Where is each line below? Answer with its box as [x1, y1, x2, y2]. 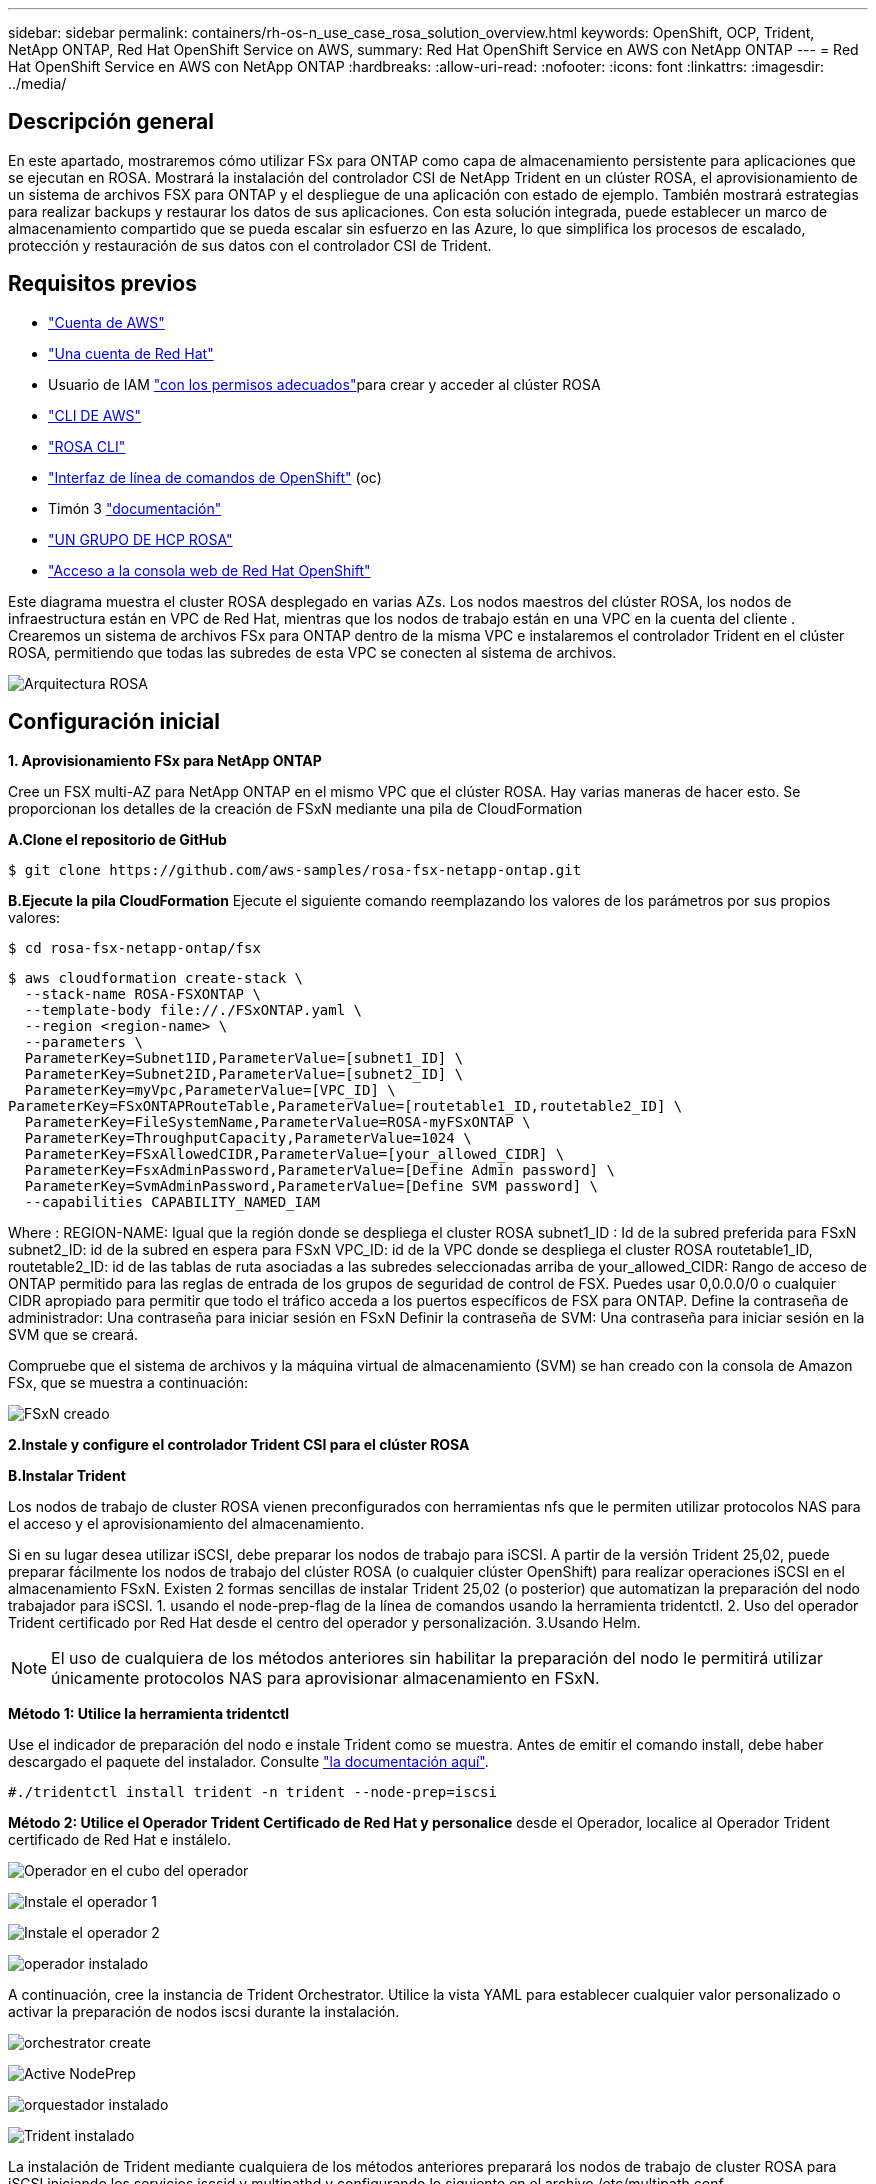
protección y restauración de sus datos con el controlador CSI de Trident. [8, 236, 492, 254]
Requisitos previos [8, 271, 197, 297]
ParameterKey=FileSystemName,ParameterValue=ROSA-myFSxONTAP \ [24, 1113, 531, 1130]
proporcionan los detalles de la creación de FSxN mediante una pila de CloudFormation [8, 799, 583, 817]
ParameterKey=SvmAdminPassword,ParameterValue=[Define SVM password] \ [24, 1177, 599, 1194]
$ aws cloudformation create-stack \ [8, 969, 304, 986]
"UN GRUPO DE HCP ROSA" [48, 530, 233, 548]
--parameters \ [24, 1033, 143, 1050]
